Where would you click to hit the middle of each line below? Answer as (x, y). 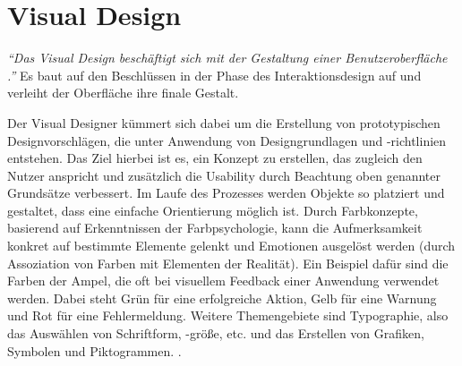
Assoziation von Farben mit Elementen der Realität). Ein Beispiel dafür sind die (228, 263)
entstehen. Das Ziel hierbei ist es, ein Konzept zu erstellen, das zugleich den (215, 158)
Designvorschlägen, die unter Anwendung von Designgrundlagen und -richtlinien (227, 140)
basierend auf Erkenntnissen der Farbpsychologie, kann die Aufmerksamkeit (215, 228)
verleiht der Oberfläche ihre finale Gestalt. (123, 93)
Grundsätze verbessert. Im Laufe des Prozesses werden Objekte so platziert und (226, 193)
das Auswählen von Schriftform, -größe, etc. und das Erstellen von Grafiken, (216, 333)
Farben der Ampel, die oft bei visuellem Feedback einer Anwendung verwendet (223, 281)
